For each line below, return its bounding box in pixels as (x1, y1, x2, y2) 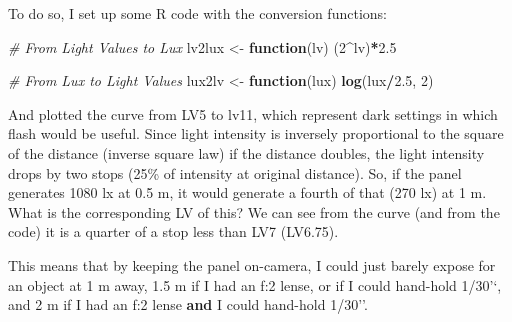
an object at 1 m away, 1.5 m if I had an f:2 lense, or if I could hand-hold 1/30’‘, (8, 274, 502, 295)
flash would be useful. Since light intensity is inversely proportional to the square (8, 123, 504, 144)
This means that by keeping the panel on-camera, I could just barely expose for (8, 254, 496, 275)
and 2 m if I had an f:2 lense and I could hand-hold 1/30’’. (8, 294, 368, 315)
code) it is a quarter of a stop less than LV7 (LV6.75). (8, 221, 339, 242)
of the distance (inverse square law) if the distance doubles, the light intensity (8, 142, 485, 163)
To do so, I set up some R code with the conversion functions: (8, 3, 387, 23)
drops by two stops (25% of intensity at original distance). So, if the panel (8, 162, 462, 183)
